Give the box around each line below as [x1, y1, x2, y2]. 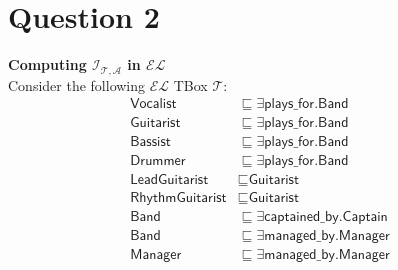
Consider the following [8, 74, 146, 95]
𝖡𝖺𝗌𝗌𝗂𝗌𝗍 [130, 135, 171, 150]
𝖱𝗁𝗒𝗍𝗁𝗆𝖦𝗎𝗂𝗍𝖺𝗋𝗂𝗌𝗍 [130, 191, 227, 206]
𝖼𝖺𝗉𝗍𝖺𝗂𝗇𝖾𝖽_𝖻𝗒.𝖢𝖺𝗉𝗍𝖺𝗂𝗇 [264, 210, 388, 225]
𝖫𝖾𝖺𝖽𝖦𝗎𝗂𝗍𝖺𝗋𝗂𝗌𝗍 [130, 173, 209, 188]
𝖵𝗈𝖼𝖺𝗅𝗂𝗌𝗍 [130, 97, 177, 112]
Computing [8, 54, 87, 75]
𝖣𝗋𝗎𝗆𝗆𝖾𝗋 [130, 154, 186, 169]
